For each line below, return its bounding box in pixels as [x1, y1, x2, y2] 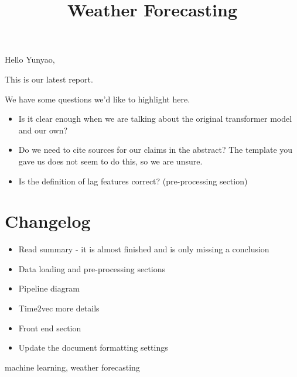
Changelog [5, 209, 91, 233]
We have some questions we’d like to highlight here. [5, 92, 190, 105]
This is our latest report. [5, 73, 93, 85]
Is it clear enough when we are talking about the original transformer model [18, 112, 292, 125]
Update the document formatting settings [18, 341, 168, 354]
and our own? [18, 124, 68, 136]
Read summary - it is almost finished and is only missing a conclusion [18, 243, 269, 255]
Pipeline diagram [18, 282, 80, 294]
